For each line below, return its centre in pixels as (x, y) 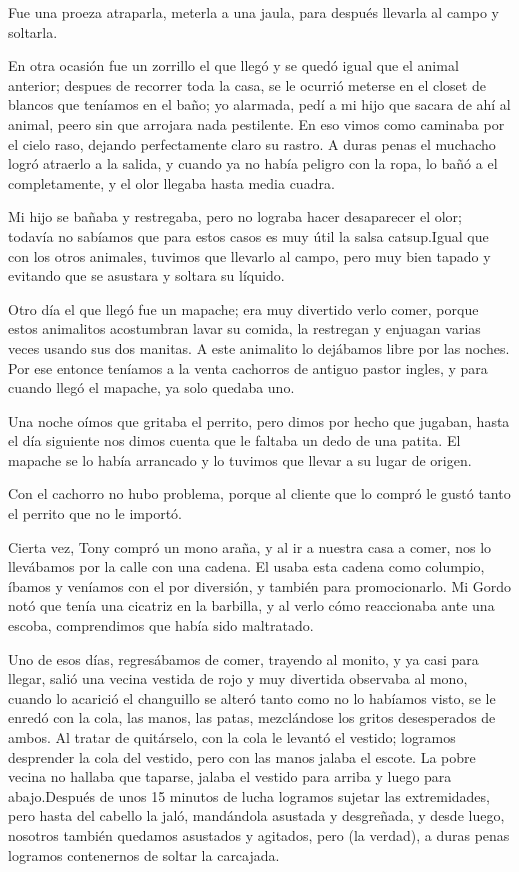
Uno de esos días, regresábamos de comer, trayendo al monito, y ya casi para (243, 658)
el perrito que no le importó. (95, 513)
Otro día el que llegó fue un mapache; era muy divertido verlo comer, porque (243, 308)
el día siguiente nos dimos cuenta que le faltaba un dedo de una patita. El (234, 440)
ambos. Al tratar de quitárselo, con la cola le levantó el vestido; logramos (232, 737)
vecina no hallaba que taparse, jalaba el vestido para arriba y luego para (230, 776)
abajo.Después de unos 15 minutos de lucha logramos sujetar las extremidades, (249, 795)
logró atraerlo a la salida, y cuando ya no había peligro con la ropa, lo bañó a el (253, 163)
